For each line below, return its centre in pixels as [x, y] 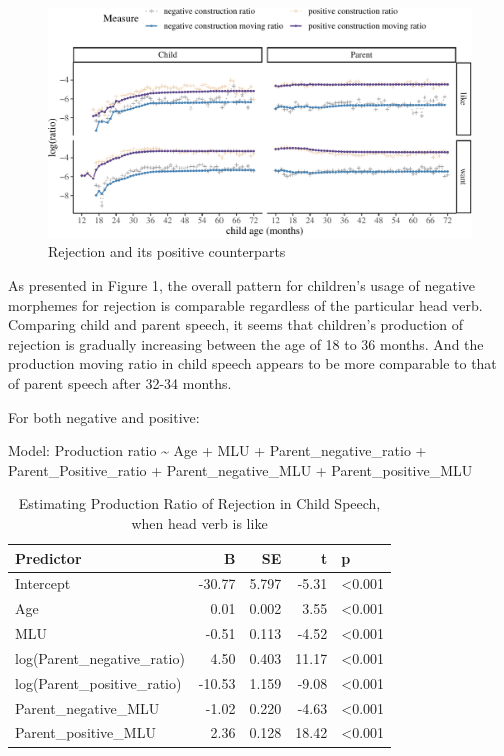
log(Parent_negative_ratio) [100, 657]
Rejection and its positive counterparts [167, 251]
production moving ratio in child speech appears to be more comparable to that [252, 363]
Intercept [43, 583]
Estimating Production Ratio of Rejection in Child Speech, [199, 503]
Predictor [48, 557]
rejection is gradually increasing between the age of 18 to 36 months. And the [246, 343]
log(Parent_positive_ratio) [98, 682]
